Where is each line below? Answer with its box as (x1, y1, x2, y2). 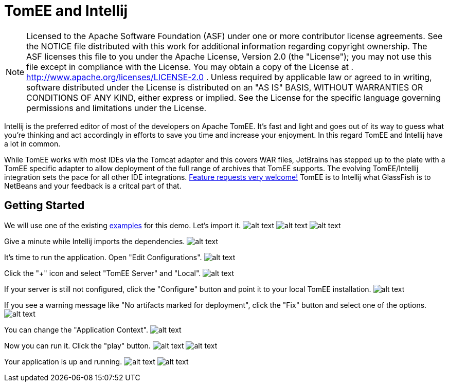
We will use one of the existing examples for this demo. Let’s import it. (4, 220, 241, 230)
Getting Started (4, 199, 85, 212)
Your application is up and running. (4, 357, 122, 366)
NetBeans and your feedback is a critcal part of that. (4, 181, 182, 190)
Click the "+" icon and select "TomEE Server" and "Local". (4, 268, 201, 278)
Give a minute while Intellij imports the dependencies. (4, 236, 185, 246)
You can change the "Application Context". (4, 325, 148, 334)
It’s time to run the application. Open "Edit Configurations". (4, 252, 202, 262)
